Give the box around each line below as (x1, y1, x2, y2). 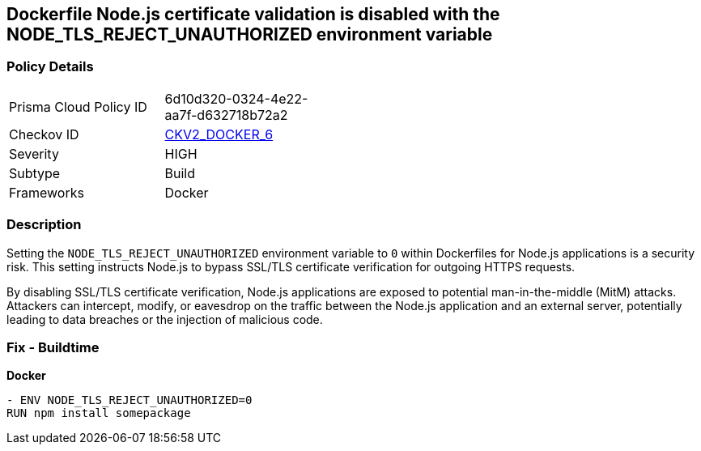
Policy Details (6, 58, 94, 75)
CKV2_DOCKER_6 (164, 126, 274, 143)
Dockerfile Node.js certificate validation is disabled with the (6, 4, 500, 24)
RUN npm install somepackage (6, 406, 191, 420)
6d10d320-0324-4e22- (164, 90, 308, 107)
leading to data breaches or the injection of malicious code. (6, 312, 323, 326)
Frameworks (9, 184, 84, 201)
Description (6, 216, 82, 233)
